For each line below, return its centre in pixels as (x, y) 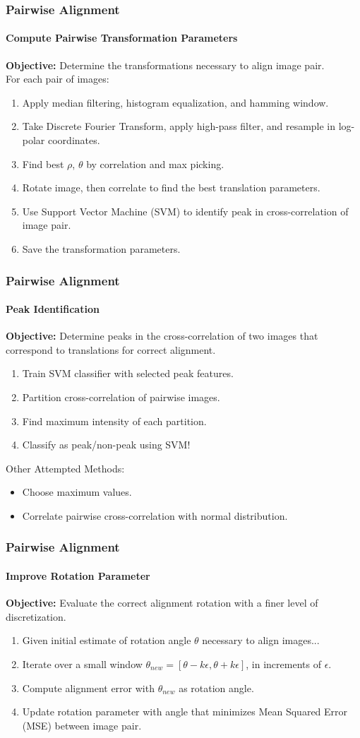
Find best (43, 163)
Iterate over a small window (82, 663)
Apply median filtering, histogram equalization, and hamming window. (175, 102)
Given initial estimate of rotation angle (107, 640)
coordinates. (74, 140)
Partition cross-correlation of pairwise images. (121, 397)
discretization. (36, 616)
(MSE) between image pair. (82, 725)
